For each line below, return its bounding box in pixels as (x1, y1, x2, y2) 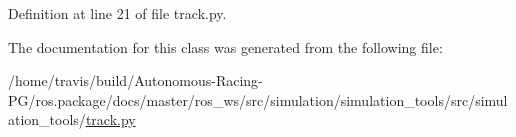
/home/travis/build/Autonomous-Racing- (8, 70, 263, 91)
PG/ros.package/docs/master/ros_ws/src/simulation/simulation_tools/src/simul (8, 89, 508, 110)
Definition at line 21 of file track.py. (8, 3, 227, 23)
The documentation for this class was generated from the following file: (8, 36, 443, 57)
